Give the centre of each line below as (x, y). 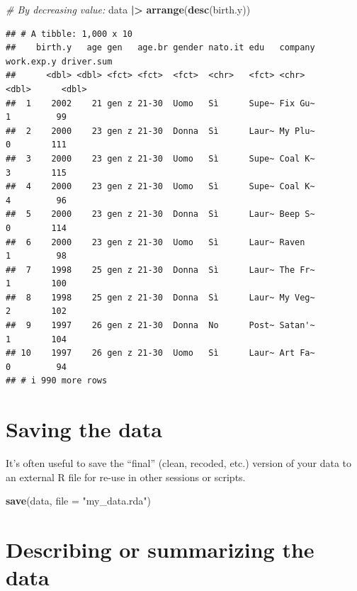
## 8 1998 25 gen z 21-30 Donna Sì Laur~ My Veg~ (160, 297)
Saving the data (84, 429)
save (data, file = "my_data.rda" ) (79, 501)
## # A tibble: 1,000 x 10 (69, 34)
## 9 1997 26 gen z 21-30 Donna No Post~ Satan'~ (160, 326)
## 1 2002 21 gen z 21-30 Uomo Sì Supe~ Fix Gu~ (160, 103)
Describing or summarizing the (160, 550)
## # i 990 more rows (57, 381)
